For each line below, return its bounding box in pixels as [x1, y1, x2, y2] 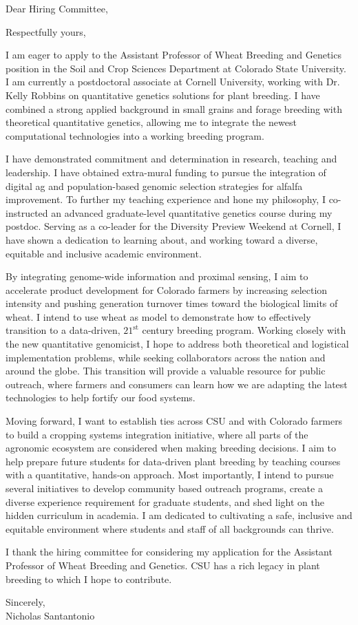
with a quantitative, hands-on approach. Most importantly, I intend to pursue [6, 467, 334, 482]
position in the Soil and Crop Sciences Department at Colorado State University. [6, 61, 346, 75]
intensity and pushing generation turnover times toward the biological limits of [6, 296, 338, 310]
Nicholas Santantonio [6, 608, 95, 622]
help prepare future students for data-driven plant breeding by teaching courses [6, 454, 341, 468]
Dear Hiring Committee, [6, 1, 108, 15]
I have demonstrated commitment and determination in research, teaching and [6, 151, 337, 166]
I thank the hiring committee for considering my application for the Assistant [6, 544, 333, 559]
